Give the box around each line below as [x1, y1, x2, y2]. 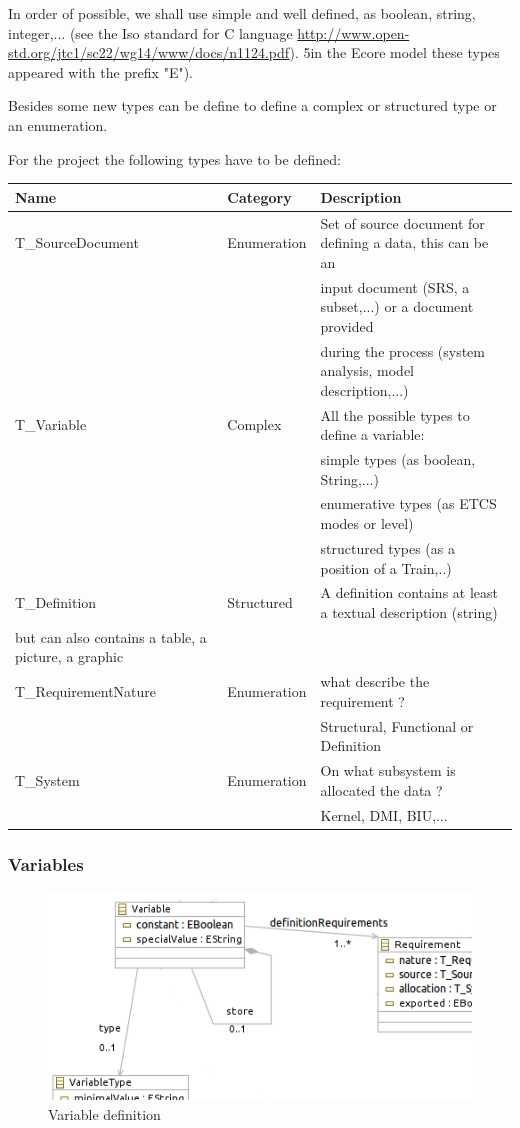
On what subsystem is [320, 760, 456, 781]
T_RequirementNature [15, 681, 157, 702]
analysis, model [320, 360, 415, 381]
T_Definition [15, 592, 97, 613]
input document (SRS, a [320, 276, 470, 297]
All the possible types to [320, 404, 470, 425]
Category [227, 186, 292, 207]
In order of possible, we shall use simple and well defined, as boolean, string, [8, 3, 476, 23]
